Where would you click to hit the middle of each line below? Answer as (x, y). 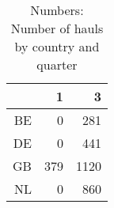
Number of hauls (57, 28)
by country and (57, 46)
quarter (57, 64)
